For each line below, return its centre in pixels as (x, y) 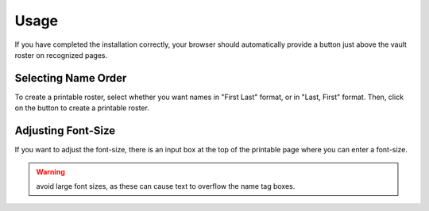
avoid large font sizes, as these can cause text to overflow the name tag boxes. (166, 186)
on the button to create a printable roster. (82, 108)
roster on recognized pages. (61, 55)
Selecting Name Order (71, 78)
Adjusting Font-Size (65, 131)
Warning (50, 171)
